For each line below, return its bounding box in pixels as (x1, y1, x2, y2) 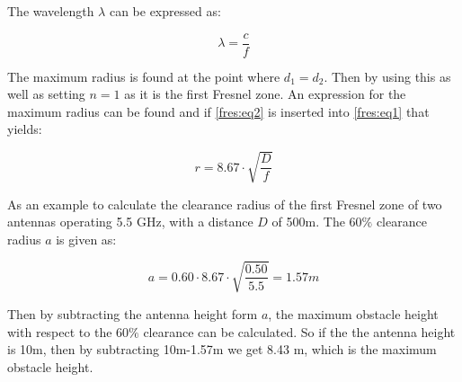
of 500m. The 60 (271, 212, 362, 231)
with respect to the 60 (7, 322, 129, 341)
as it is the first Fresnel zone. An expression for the (124, 84, 406, 103)
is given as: (56, 229, 117, 248)
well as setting (7, 84, 85, 103)
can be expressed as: (109, 2, 221, 20)
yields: (7, 120, 42, 138)
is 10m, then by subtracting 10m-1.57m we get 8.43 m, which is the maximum (7, 340, 437, 359)
